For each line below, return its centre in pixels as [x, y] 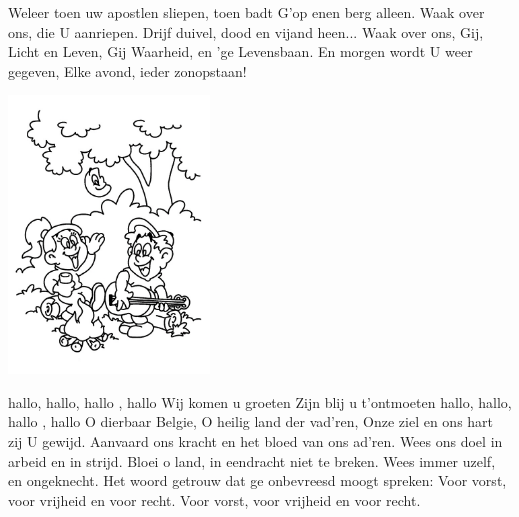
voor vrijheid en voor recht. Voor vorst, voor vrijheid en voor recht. [214, 499]
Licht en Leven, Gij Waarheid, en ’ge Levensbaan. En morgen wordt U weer [240, 51]
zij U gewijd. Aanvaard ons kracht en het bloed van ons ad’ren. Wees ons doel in [255, 441]
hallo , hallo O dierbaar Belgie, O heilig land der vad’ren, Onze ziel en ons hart [251, 421]
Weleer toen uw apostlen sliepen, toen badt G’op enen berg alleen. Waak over [246, 12]
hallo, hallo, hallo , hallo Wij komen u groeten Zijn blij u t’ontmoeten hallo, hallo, [260, 401]
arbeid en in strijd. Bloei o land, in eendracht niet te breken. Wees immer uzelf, [252, 460]
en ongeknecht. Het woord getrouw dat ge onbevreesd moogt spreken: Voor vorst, [257, 480]
